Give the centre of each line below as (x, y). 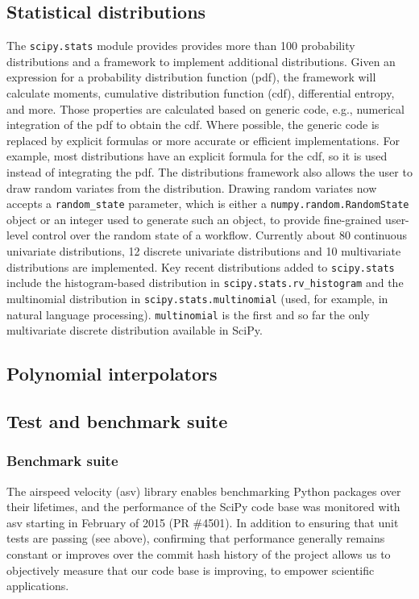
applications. (38, 586)
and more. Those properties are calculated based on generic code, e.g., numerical (205, 108)
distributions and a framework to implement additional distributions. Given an (201, 61)
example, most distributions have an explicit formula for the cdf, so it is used (197, 156)
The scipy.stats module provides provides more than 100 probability (181, 46)
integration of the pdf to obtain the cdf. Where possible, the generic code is (193, 125)
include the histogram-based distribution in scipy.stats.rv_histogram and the (205, 283)
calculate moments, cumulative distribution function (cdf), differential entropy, (201, 93)
